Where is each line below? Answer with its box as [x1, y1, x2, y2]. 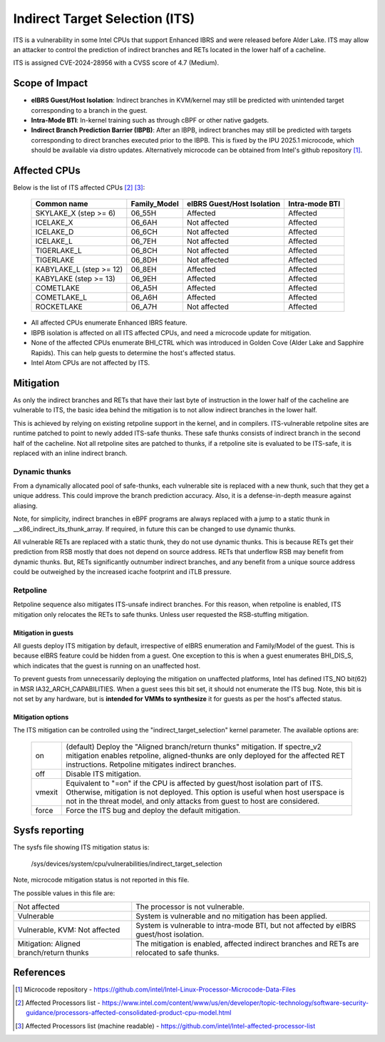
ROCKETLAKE [35, 302, 83, 312]
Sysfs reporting [13, 824, 85, 837]
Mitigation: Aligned [17, 939, 81, 949]
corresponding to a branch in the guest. [31, 106, 148, 114]
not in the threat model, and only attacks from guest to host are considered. [66, 796, 320, 806]
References [13, 966, 66, 979]
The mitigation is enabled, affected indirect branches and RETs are [135, 939, 359, 949]
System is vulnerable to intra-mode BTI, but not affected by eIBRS [135, 920, 356, 930]
